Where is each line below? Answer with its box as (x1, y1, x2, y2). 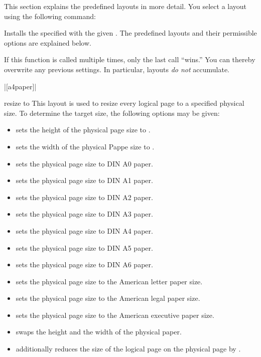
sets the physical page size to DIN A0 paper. (16, 158, 153, 168)
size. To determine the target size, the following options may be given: (4, 107, 220, 118)
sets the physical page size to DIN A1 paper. (16, 175, 153, 186)
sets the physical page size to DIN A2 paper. (16, 192, 153, 202)
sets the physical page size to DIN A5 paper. (16, 242, 153, 253)
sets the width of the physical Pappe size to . (16, 141, 155, 151)
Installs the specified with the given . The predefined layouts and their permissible (4, 28, 257, 38)
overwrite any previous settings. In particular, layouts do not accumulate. (4, 64, 230, 74)
